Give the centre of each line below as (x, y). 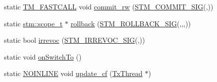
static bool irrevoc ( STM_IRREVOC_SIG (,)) (75, 40)
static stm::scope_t (33, 23)
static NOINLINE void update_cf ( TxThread (73, 73)
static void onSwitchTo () (43, 56)
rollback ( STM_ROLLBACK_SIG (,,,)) (131, 23)
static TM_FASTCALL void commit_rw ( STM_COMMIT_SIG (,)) (109, 6)
